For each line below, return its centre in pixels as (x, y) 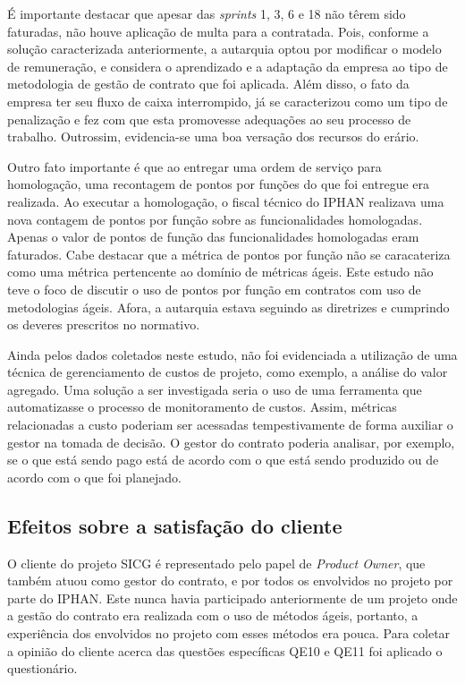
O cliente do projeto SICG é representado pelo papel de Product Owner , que (216, 563)
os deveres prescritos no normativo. (104, 324)
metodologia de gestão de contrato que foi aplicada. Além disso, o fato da (208, 84)
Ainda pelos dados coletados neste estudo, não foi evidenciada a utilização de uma (232, 354)
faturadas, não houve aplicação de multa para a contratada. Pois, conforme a (218, 31)
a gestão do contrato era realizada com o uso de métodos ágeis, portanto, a (213, 615)
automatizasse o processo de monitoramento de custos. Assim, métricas (202, 407)
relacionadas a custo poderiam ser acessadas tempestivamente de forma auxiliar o (230, 425)
